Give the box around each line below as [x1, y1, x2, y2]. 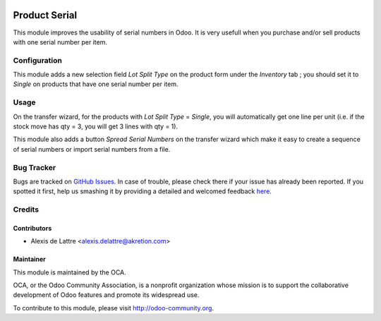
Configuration [13, 55, 63, 65]
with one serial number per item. [13, 37, 107, 46]
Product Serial [13, 9, 78, 21]
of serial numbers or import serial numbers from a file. [13, 145, 171, 153]
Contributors [13, 224, 52, 232]
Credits [13, 205, 39, 214]
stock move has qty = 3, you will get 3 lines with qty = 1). [13, 122, 179, 131]
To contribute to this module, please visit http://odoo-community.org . [13, 303, 214, 312]
